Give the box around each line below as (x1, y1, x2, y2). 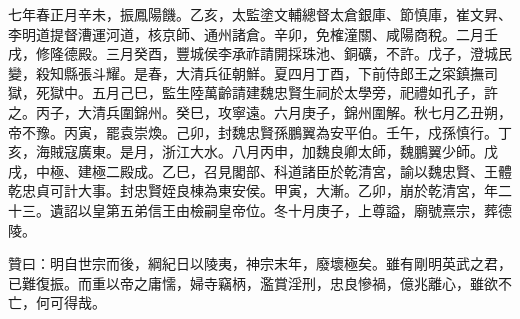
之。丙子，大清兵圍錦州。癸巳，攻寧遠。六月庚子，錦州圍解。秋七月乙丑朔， (8, 101, 512, 122)
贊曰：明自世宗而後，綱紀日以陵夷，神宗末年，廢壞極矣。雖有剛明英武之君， (8, 253, 512, 274)
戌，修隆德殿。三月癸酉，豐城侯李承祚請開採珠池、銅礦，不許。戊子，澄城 (8, 43, 498, 64)
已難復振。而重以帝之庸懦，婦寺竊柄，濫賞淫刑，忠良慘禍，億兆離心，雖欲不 (8, 272, 512, 293)
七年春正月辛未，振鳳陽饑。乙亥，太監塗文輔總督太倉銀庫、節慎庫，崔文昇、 (8, 4, 512, 24)
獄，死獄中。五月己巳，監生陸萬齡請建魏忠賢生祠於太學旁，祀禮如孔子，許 (8, 82, 498, 103)
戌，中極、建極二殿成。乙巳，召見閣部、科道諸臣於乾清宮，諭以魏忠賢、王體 (8, 160, 512, 181)
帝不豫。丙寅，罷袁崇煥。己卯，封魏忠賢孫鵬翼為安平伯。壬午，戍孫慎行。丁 (8, 121, 512, 142)
